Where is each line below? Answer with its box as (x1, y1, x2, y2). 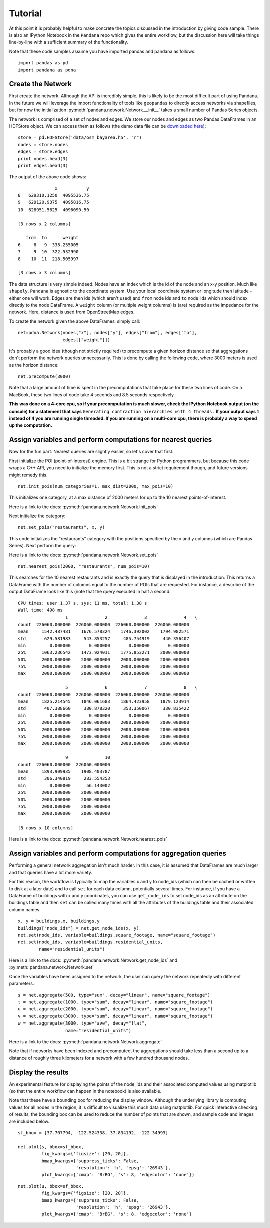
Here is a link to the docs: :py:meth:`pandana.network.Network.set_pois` (9, 552, 158, 558)
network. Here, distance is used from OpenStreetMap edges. (9, 309, 135, 315)
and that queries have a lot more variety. (9, 869, 92, 875)
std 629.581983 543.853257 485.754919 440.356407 (18, 636, 189, 641)
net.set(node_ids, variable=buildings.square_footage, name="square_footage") (18, 932, 216, 938)
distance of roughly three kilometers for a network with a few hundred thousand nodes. (9, 1055, 189, 1061)
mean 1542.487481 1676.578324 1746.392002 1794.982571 (18, 629, 189, 634)
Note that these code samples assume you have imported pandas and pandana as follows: (9, 48, 196, 54)
